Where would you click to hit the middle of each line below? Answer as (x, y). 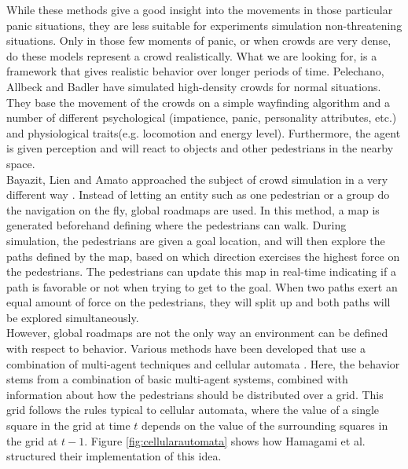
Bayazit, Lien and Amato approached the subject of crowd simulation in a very (197, 179)
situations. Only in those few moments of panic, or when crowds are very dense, (199, 40)
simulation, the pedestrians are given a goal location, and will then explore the (196, 240)
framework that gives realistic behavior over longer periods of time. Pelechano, (195, 71)
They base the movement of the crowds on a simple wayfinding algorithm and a (198, 102)
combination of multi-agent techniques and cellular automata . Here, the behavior (203, 363)
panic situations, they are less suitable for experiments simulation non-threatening (204, 25)
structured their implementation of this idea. (114, 456)
